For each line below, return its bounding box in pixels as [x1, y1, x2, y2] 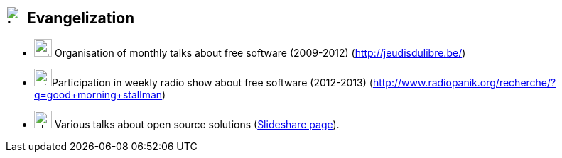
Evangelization [26, 9, 135, 27]
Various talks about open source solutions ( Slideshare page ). [54, 118, 340, 131]
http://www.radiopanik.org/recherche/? [372, 77, 556, 89]
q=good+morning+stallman [34, 89, 163, 101]
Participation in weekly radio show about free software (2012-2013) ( [52, 77, 373, 89]
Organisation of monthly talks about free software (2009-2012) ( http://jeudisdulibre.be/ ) [54, 47, 466, 60]
